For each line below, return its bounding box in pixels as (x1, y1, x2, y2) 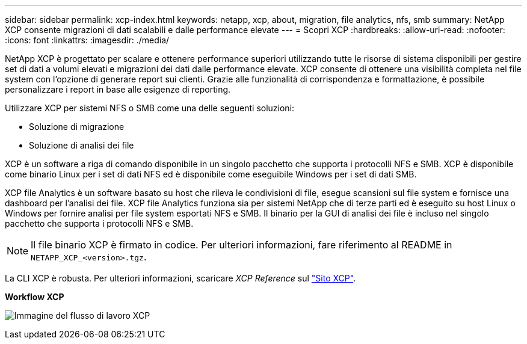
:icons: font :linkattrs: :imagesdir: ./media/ (5, 35, 170, 45)
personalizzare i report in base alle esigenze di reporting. (5, 84, 231, 94)
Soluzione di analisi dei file (29, 140, 134, 150)
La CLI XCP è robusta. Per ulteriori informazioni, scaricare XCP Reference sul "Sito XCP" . (5, 273, 356, 283)
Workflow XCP (5, 292, 64, 302)
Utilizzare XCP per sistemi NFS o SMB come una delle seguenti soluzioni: (5, 103, 295, 113)
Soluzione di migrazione (29, 121, 125, 132)
